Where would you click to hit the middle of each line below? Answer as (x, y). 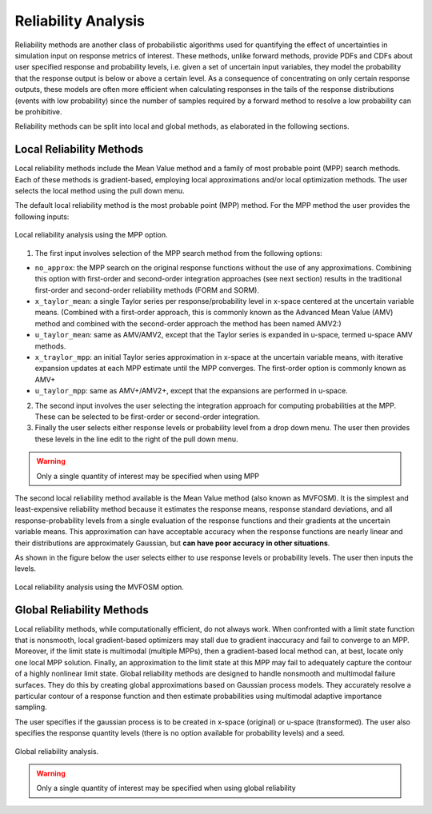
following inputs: (42, 217)
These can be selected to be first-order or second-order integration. (147, 417)
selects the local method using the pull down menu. (100, 190)
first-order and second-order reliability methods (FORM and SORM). (147, 290)
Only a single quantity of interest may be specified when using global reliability (166, 788)
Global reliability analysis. (57, 751)
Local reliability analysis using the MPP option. (91, 235)
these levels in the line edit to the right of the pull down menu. (136, 439)
